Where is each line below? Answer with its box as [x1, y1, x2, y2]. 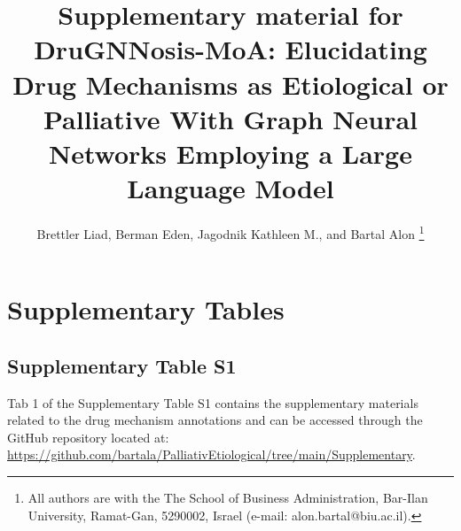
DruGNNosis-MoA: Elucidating [34, 31, 427, 67]
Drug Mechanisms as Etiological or [12, 65, 449, 102]
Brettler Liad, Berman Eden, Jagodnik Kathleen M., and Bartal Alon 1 [36, 222, 425, 242]
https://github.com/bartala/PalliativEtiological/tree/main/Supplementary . [7, 445, 416, 464]
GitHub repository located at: [7, 427, 169, 446]
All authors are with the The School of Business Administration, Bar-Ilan [27, 489, 428, 507]
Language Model [127, 170, 334, 206]
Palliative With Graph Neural [43, 100, 418, 136]
